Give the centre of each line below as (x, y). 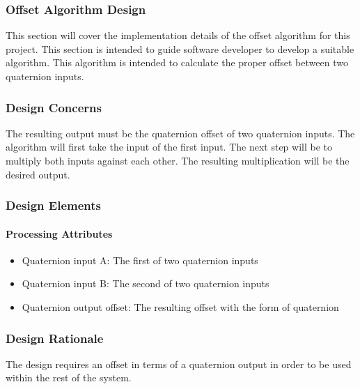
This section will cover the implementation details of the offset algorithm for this (178, 35)
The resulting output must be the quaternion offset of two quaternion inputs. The (180, 133)
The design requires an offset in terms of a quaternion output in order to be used (179, 364)
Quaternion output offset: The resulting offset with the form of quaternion (180, 307)
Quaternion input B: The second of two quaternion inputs (146, 283)
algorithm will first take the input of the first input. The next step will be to (169, 147)
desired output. (38, 174)
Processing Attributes (59, 233)
